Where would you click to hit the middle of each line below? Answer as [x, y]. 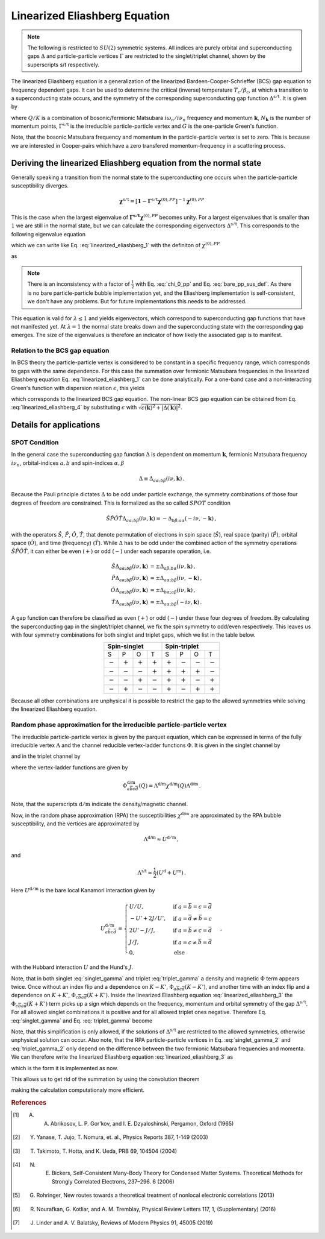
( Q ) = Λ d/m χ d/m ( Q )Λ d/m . [170, 785]
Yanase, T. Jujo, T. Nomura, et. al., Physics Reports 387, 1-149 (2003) [122, 1137]
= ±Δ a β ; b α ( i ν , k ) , [173, 567]
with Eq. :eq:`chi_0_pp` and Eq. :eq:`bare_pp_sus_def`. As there [214, 284]
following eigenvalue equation [48, 234]
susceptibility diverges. [40, 186]
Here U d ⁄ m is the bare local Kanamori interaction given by [83, 890]
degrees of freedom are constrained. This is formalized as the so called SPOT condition [121, 503]
